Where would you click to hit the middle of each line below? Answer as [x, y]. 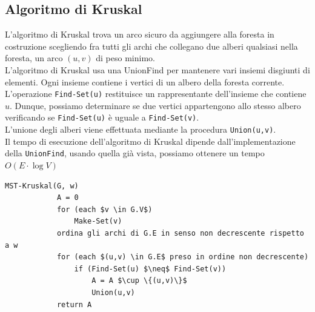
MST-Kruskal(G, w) [42, 186]
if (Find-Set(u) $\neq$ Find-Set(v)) [150, 269]
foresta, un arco [34, 58]
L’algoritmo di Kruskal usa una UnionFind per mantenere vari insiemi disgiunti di [157, 69]
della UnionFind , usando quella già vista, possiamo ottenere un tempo [135, 153]
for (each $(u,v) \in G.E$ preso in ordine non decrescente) [183, 257]
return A [74, 304]
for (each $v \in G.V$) [104, 209]
